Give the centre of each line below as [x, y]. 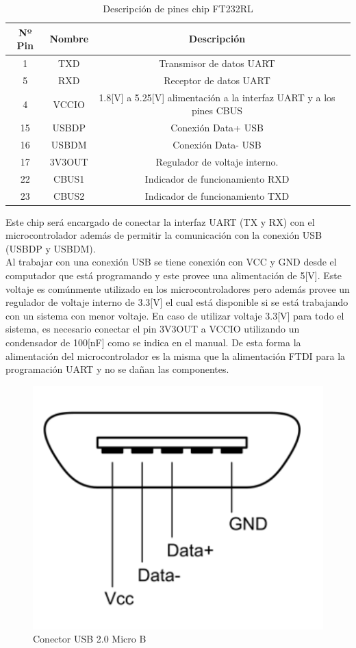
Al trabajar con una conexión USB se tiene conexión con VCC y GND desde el [171, 262]
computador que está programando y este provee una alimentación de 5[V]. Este [174, 275]
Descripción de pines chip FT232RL [178, 8]
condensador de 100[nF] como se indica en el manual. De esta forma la [153, 342]
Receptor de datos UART [217, 80]
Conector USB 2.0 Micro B [90, 639]
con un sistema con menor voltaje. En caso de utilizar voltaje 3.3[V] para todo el [175, 315]
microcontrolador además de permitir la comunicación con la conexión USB [164, 235]
